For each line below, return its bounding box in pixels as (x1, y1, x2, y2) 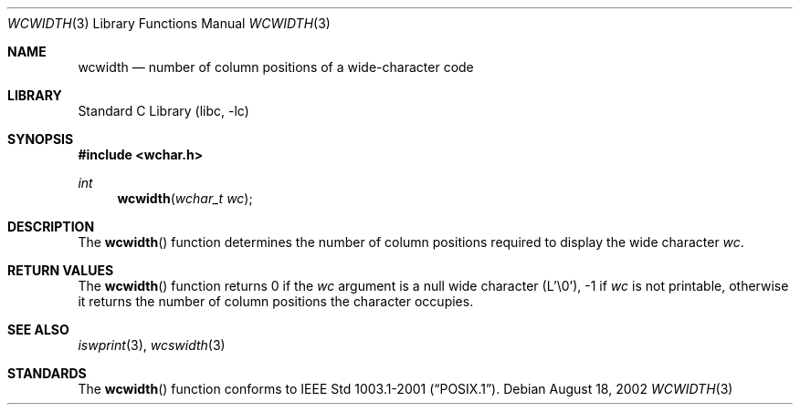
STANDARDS (7, 366, 87, 381)
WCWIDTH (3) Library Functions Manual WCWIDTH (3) (7, 15, 331, 31)
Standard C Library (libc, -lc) (78, 103, 249, 118)
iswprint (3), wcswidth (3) (78, 337, 226, 353)
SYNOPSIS (7, 131, 74, 147)
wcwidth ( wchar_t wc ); (117, 191, 253, 206)
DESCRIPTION (7, 219, 95, 234)
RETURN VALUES (7, 263, 114, 278)
